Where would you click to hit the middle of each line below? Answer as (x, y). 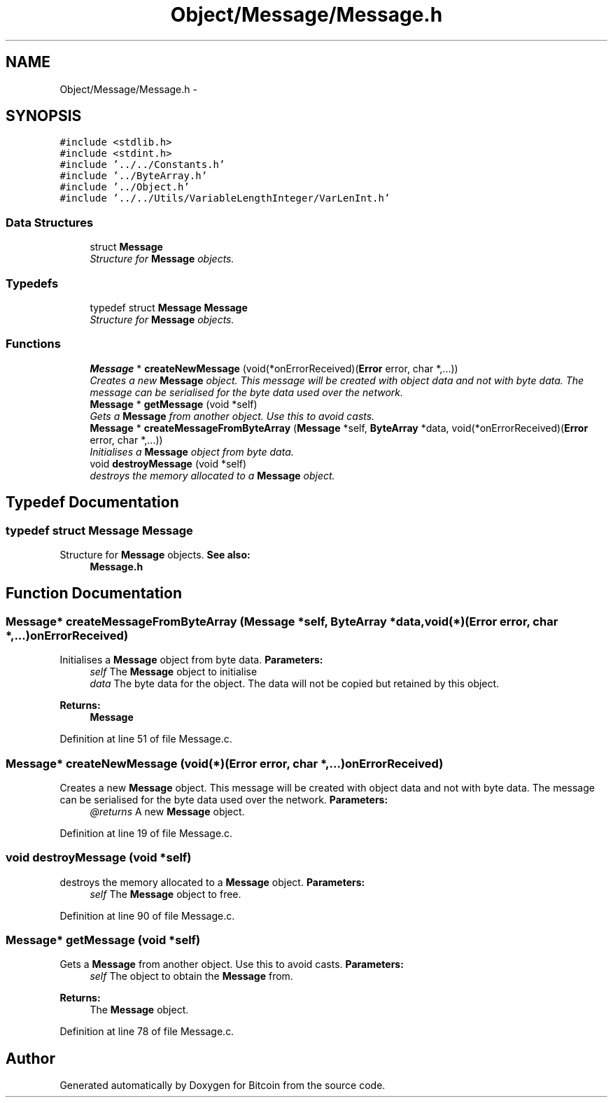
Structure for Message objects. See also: (155, 554)
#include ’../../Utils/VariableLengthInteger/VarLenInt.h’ (225, 198)
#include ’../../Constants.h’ (142, 165)
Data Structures (50, 222)
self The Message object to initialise (174, 672)
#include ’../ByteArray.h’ (134, 176)
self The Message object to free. (165, 894)
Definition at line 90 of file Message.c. (147, 915)
